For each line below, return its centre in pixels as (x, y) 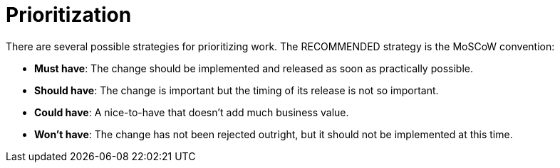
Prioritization (69, 15)
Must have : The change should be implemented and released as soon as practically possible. (254, 68)
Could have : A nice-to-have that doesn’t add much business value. (192, 112)
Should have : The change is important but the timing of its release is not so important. (237, 90)
